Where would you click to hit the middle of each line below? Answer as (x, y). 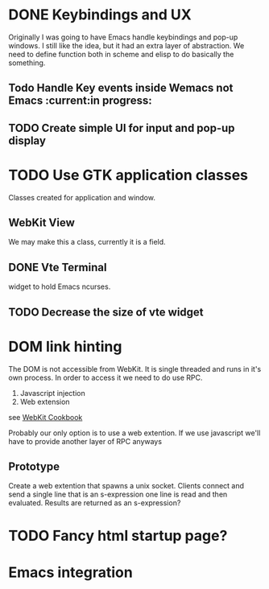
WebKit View (41, 223)
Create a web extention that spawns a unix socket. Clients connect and (126, 486)
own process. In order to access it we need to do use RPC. (106, 377)
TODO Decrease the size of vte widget (106, 312)
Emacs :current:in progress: (80, 101)
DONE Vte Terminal (58, 267)
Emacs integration (70, 572)
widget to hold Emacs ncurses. (60, 286)
